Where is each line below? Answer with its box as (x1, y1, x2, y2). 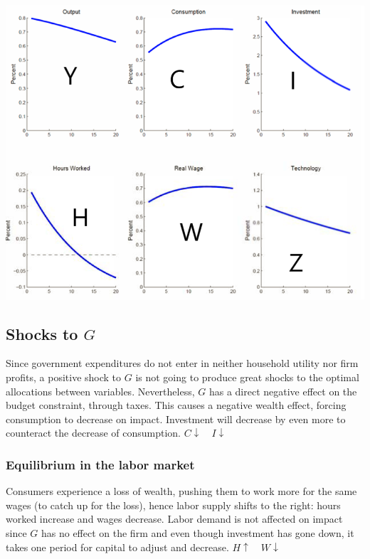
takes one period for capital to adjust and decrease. (6, 539, 229, 554)
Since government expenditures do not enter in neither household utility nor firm (6, 356, 359, 371)
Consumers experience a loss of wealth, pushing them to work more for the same (6, 484, 357, 499)
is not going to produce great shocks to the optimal (135, 370, 359, 384)
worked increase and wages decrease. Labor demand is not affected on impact (6, 511, 343, 526)
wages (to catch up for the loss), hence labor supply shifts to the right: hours (6, 497, 341, 512)
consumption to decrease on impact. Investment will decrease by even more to (6, 411, 346, 426)
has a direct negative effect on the (208, 383, 357, 398)
